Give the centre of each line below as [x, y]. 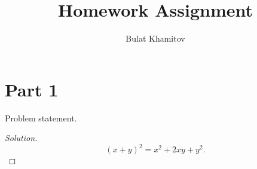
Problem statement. [41, 118]
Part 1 [32, 89]
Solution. [21, 138]
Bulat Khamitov [155, 38]
